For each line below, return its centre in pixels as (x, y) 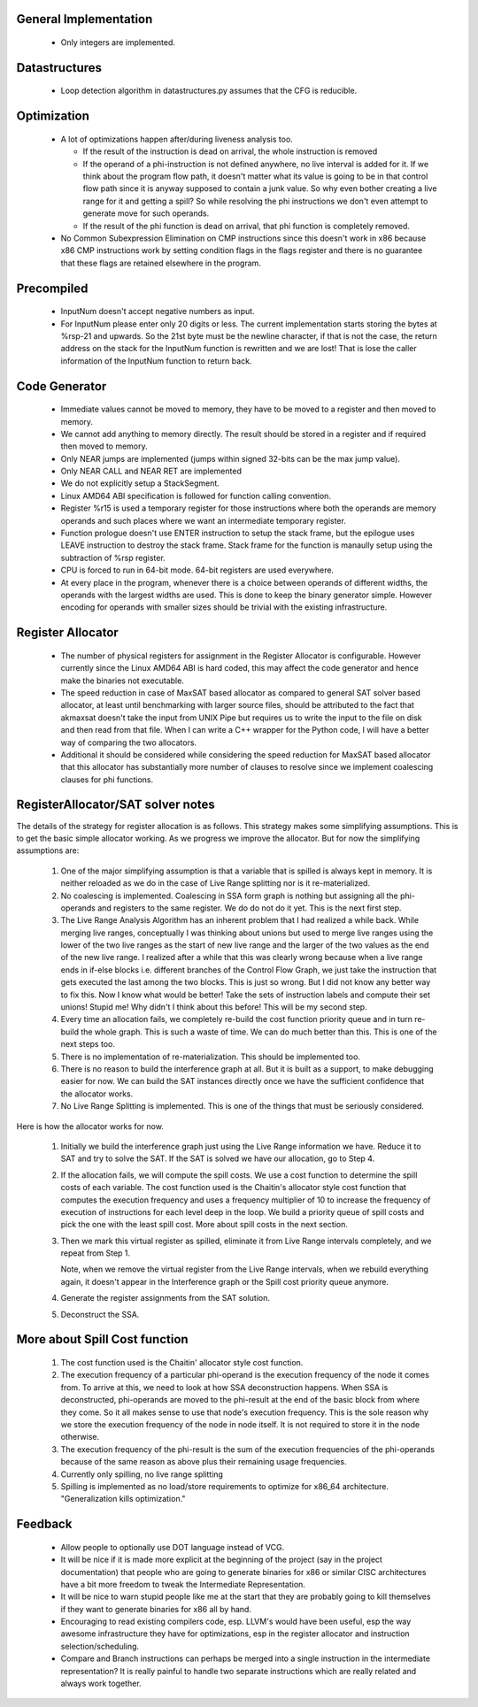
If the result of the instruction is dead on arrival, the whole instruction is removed (230, 151)
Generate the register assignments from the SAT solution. (165, 1298)
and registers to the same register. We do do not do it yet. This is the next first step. (250, 908)
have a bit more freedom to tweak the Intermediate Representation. (183, 1584)
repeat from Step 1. (96, 1253)
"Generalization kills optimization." (123, 1499)
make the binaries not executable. (123, 680)
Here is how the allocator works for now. (90, 1126)
